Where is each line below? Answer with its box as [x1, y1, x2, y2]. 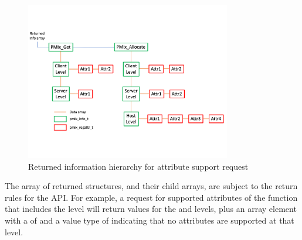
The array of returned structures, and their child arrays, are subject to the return [5, 180, 298, 192]
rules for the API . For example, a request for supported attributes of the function [5, 191, 298, 203]
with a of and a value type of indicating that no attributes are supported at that [5, 214, 294, 226]
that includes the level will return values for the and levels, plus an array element [5, 203, 297, 215]
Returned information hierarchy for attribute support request [28, 160, 249, 172]
